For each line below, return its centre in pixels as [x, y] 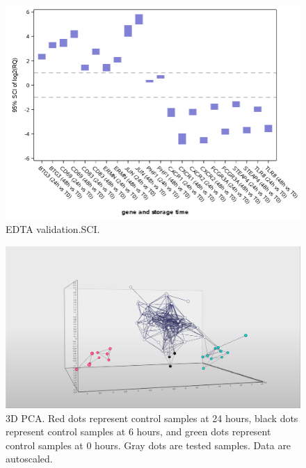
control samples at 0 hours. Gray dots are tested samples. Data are [148, 445]
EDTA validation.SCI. [53, 229]
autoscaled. [29, 459]
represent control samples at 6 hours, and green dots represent [138, 431]
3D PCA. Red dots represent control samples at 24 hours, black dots [152, 418]
